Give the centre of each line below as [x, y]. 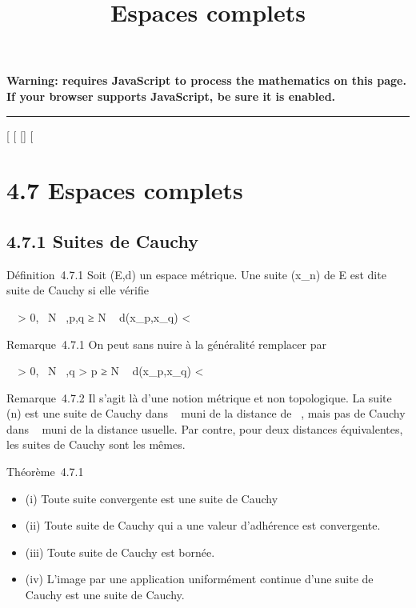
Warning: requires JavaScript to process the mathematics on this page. [206, 80]
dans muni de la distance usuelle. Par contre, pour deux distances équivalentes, [205, 428]
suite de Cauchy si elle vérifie [78, 290]
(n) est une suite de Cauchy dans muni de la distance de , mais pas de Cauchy [206, 413]
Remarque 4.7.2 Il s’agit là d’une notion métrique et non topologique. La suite [199, 397]
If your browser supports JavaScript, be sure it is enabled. [171, 96]
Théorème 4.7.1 [45, 472]
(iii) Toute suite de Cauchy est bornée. [120, 552]
